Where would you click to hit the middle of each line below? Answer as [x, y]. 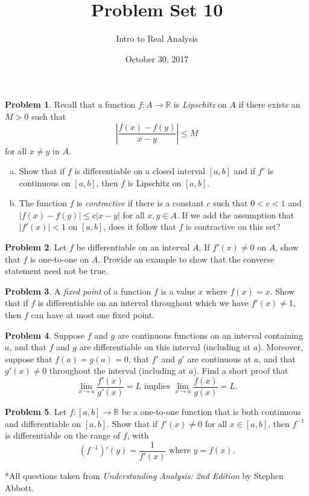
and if [244, 171]
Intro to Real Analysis [157, 38]
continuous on [45, 182]
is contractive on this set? [233, 227]
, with [138, 435]
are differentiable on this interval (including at [165, 347]
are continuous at [219, 358]
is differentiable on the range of [63, 435]
